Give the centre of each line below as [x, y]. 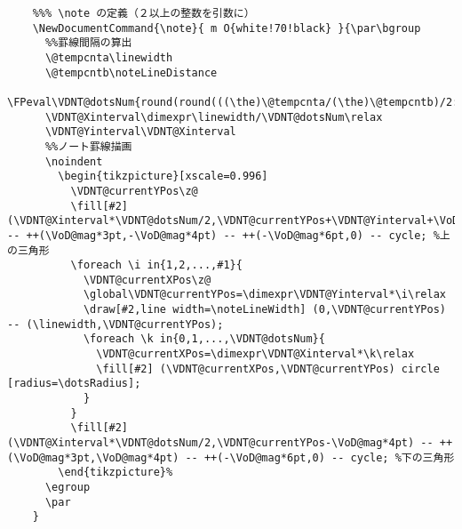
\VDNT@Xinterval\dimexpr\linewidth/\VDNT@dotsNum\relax [214, 117]
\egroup [68, 487]
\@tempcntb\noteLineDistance [131, 72]
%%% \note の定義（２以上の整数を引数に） [143, 13]
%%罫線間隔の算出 [88, 43]
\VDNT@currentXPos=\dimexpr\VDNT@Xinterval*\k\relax [255, 354]
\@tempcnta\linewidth [109, 57]
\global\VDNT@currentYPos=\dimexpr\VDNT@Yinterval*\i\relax [264, 295]
